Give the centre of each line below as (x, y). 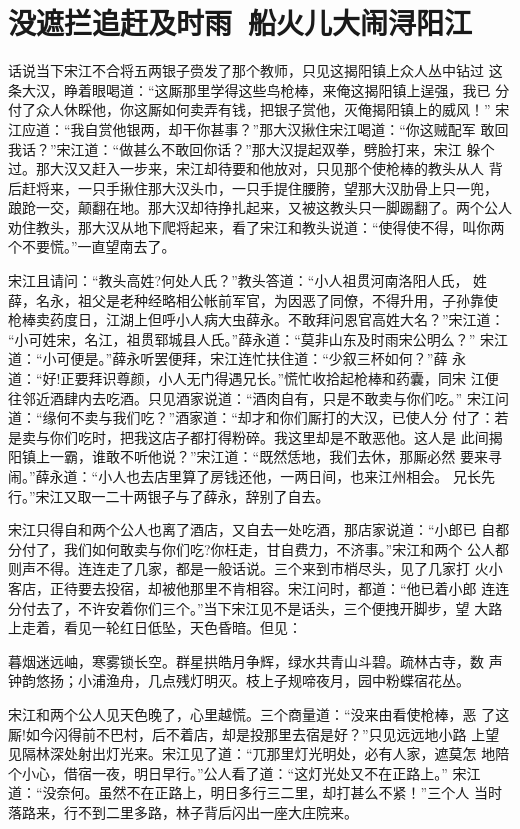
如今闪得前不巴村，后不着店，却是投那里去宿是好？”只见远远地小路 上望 (262, 733)
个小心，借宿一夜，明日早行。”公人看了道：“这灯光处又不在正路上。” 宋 (237, 772)
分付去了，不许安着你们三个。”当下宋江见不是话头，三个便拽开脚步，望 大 (248, 607)
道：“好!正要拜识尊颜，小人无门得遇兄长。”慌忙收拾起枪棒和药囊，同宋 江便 (253, 378)
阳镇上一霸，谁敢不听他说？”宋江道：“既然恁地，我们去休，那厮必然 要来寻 (255, 456)
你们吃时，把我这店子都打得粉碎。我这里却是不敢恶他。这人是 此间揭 (276, 436)
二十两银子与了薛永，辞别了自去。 (217, 495)
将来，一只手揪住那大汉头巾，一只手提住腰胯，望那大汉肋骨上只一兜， (266, 187)
